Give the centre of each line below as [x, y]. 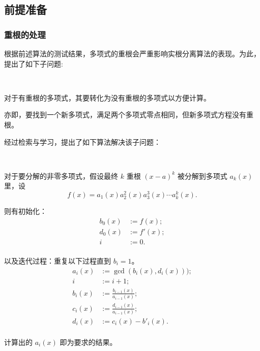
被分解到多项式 [202, 175]
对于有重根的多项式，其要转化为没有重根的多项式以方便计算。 [107, 97]
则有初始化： [25, 211]
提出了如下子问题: [34, 63]
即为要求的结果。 [88, 342]
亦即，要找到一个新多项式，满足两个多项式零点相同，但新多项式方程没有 [125, 115]
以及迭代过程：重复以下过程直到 [57, 260]
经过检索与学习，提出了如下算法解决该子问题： [82, 141]
